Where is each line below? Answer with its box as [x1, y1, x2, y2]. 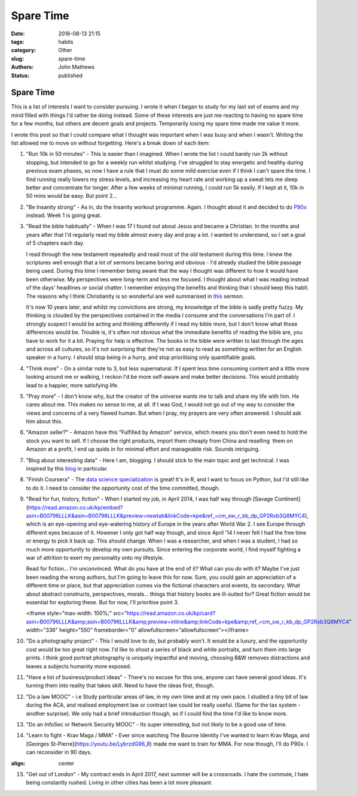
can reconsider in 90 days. [26, 749, 92, 756]
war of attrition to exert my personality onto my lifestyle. [26, 554, 164, 561]
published [58, 72, 83, 79]
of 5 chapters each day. [26, 240, 85, 247]
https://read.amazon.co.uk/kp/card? [126, 610, 216, 617]
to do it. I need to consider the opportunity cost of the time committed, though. [26, 484, 220, 492]
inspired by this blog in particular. [26, 465, 108, 472]
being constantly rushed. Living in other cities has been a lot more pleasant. [26, 779, 213, 786]
